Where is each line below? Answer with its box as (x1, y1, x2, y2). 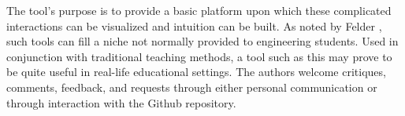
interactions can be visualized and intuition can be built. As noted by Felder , (6, 17, 382, 34)
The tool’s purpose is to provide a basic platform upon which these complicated (6, 2, 392, 18)
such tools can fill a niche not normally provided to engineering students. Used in (6, 33, 399, 49)
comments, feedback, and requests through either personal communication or (6, 78, 377, 95)
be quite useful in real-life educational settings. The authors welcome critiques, (6, 63, 386, 80)
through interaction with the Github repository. (6, 94, 236, 111)
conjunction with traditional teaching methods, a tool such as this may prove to (6, 48, 392, 64)
